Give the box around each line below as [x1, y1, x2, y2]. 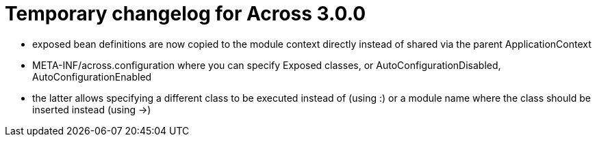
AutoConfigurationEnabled [32, 70, 152, 83]
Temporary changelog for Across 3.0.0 [5, 2, 366, 25]
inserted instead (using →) [32, 103, 151, 115]
